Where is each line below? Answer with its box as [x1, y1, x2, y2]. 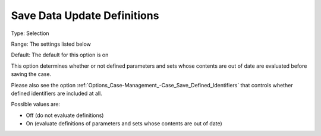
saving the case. [11, 71, 52, 78]
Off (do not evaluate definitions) [26, 112, 104, 119]
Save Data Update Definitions [11, 9, 159, 22]
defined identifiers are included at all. [11, 90, 102, 97]
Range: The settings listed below [11, 40, 92, 48]
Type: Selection [11, 30, 50, 37]
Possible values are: [11, 101, 61, 108]
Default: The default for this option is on [11, 51, 109, 59]
